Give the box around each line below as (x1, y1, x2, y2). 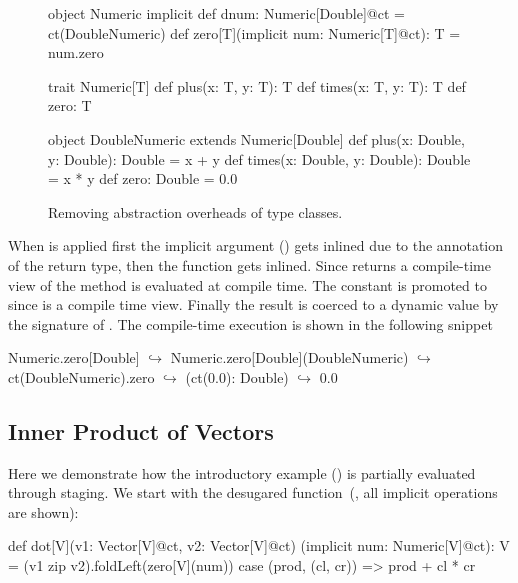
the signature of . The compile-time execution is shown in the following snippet (8, 313, 493, 334)
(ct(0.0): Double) (185, 366, 289, 387)
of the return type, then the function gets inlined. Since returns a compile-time (8, 254, 491, 275)
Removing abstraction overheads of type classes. (48, 201, 343, 222)
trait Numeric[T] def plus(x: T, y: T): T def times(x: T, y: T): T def (48, 75, 466, 96)
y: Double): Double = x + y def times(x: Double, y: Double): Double (48, 148, 471, 169)
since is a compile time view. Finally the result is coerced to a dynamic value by (8, 294, 499, 315)
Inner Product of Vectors (8, 415, 274, 446)
